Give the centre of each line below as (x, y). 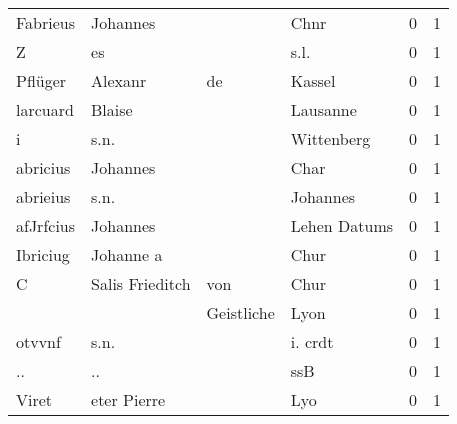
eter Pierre (128, 399)
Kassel (313, 80)
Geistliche (240, 312)
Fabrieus (46, 22)
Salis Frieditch (141, 283)
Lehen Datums (342, 225)
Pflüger (41, 80)
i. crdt (312, 341)
